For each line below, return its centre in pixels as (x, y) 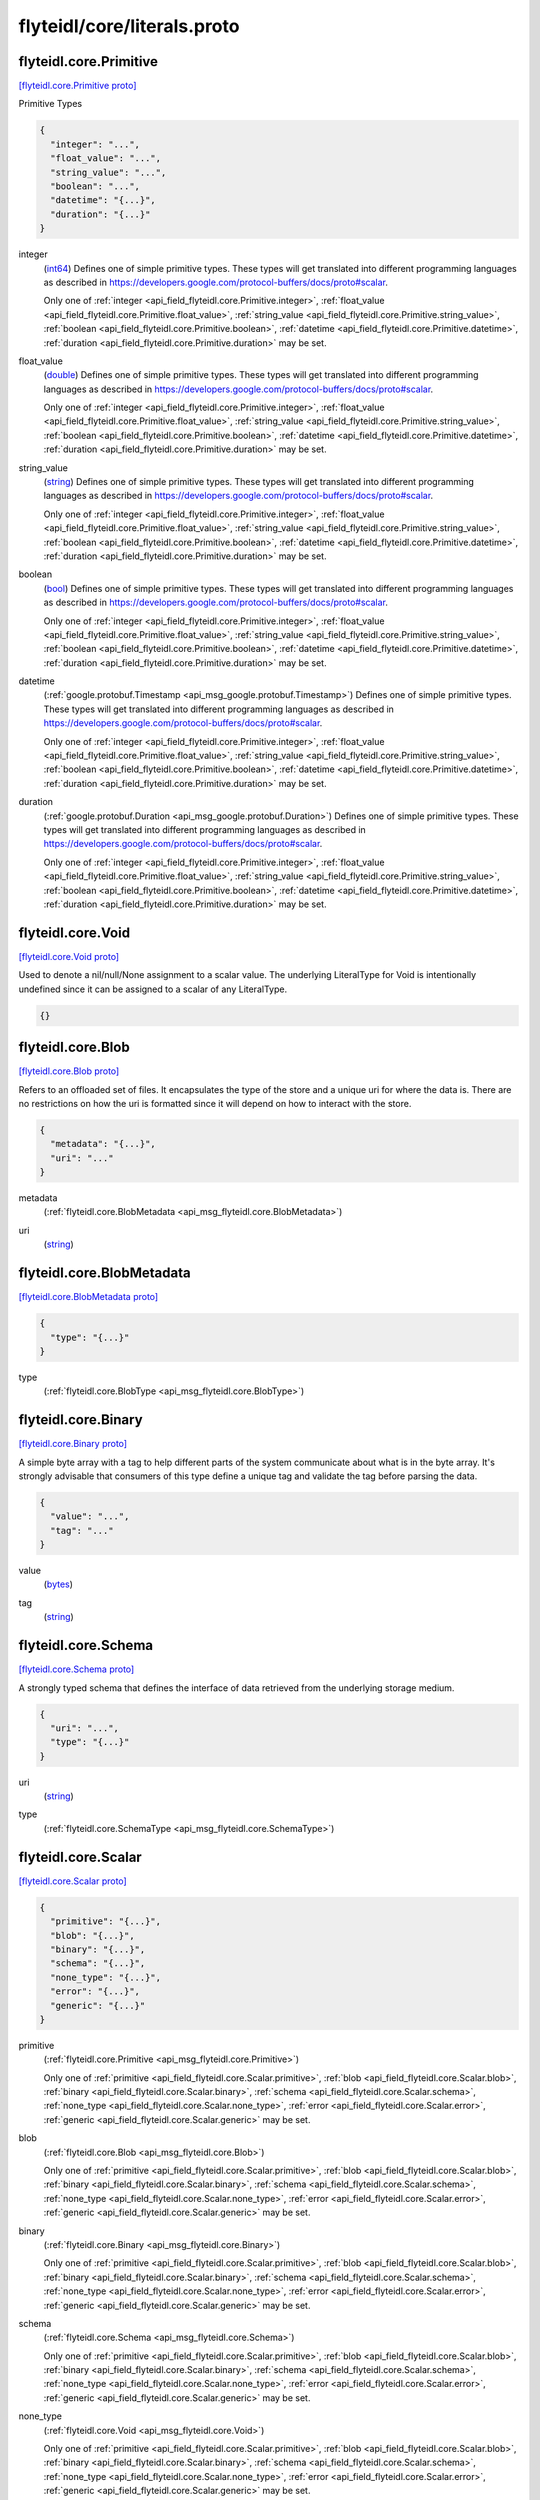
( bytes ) (58, 1584)
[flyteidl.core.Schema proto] (76, 1669)
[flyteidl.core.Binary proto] (73, 1444)
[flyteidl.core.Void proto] (69, 956)
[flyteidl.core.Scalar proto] (72, 1881)
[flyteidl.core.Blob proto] (69, 1071)
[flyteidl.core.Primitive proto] (77, 86)
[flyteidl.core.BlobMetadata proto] (88, 1297)
